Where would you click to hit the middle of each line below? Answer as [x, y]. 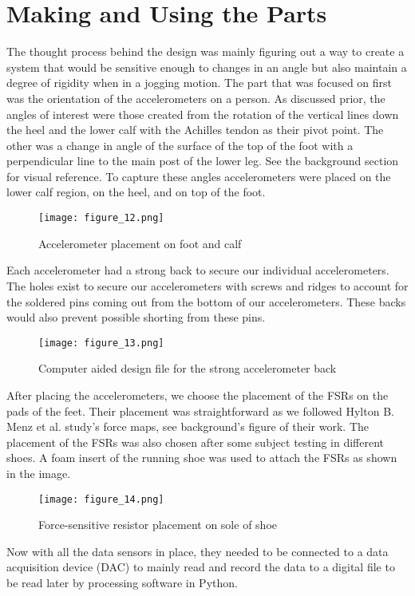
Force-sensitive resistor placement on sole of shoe [158, 525]
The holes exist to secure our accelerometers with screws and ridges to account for [207, 285]
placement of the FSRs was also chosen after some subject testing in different [196, 442]
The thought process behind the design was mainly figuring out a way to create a [206, 51]
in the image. [39, 473]
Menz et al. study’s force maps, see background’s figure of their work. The [188, 426]
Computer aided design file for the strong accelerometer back [188, 368]
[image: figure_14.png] [101, 499]
